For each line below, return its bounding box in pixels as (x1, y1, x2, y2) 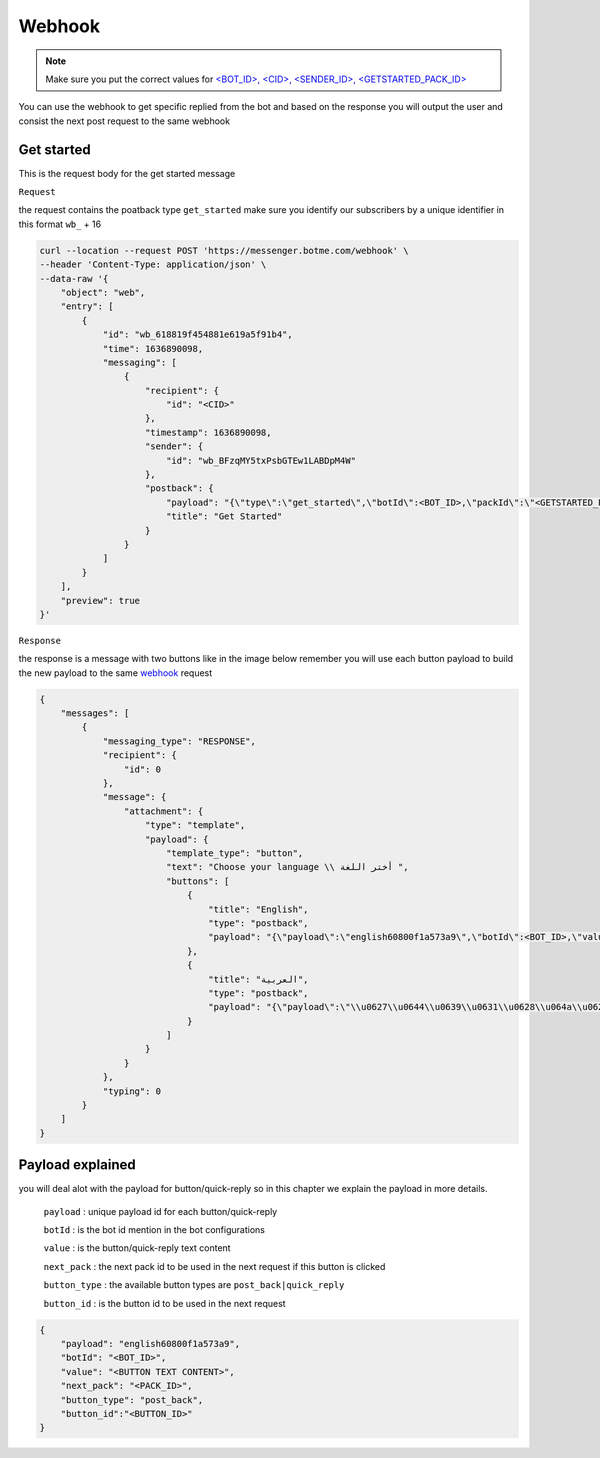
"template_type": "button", (165, 847, 304, 859)
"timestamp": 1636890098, (145, 426, 272, 438)
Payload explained (18, 1156, 136, 1174)
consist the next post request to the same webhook (18, 115, 230, 127)
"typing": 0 (102, 1085, 162, 1097)
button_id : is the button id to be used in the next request (43, 1297, 286, 1309)
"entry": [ (60, 301, 114, 312)
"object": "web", (60, 286, 146, 298)
